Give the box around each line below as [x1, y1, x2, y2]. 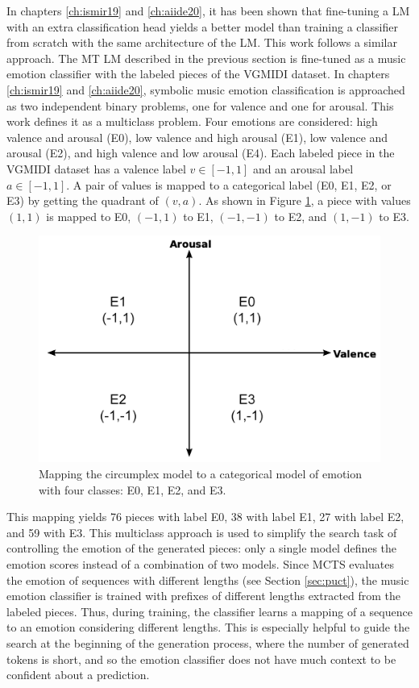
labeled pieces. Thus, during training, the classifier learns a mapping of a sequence [6, 603, 413, 619]
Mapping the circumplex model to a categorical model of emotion [39, 465, 363, 482]
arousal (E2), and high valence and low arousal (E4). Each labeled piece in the [6, 144, 395, 161]
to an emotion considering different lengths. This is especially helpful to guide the [6, 619, 410, 636]
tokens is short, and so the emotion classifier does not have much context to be [6, 650, 396, 667]
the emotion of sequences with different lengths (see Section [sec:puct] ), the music [6, 571, 409, 588]
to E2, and [274, 207, 327, 224]
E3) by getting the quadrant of [6, 192, 159, 209]
